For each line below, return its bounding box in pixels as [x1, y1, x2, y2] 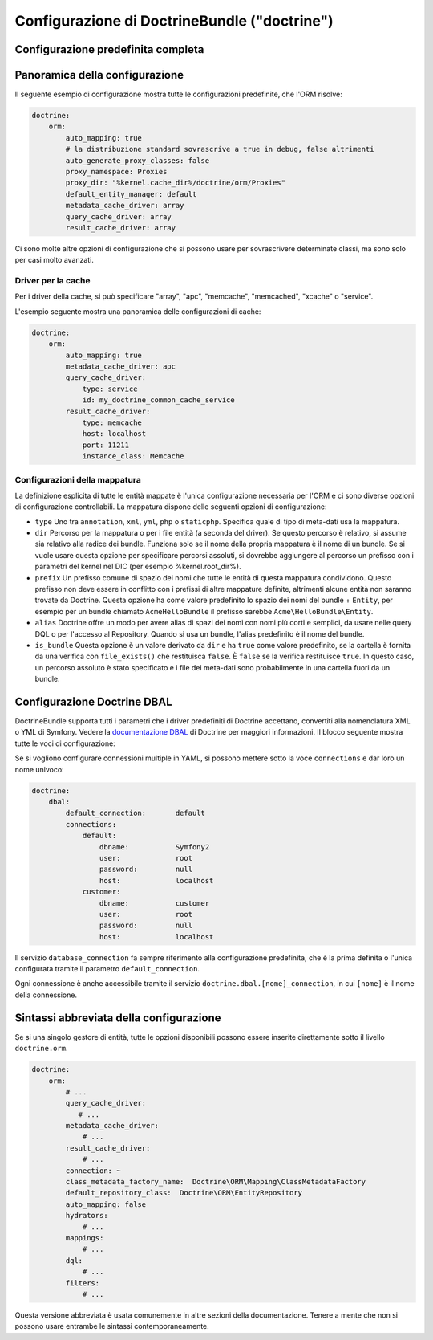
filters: [65, 1278, 100, 1288]
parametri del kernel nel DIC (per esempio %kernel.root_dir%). [34, 562, 241, 572]
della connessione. [14, 990, 78, 1000]
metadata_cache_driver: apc [65, 362, 176, 371]
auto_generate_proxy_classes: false [65, 156, 210, 165]
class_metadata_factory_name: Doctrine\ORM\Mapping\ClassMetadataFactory [65, 1177, 366, 1187]
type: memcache [82, 417, 142, 427]
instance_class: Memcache [82, 452, 184, 461]
